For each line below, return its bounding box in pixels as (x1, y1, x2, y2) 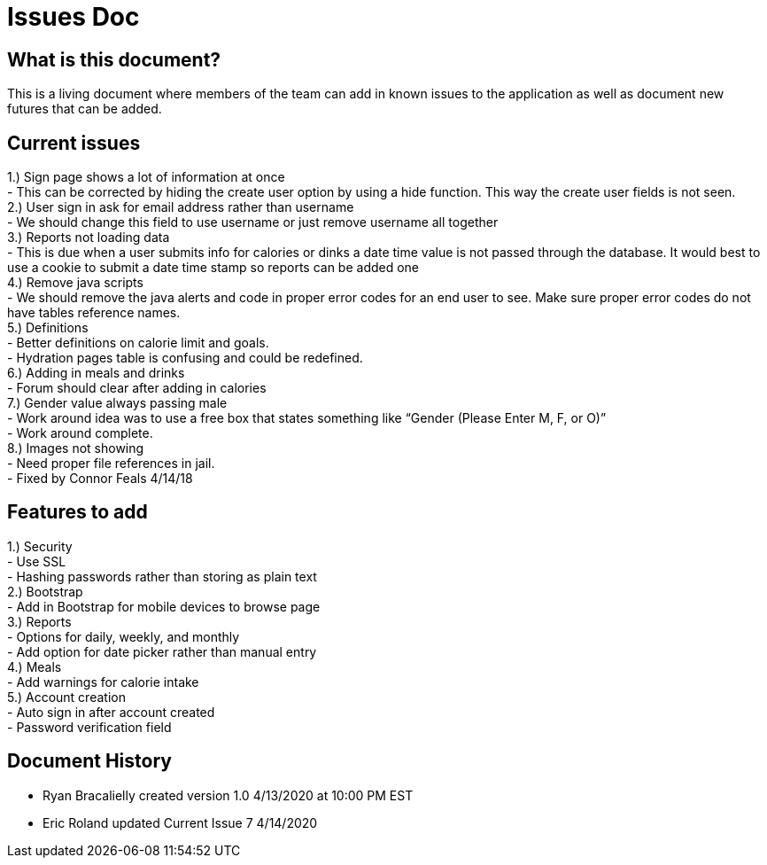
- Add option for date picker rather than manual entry (7, 643, 317, 659)
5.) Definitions (7, 320, 89, 336)
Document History (7, 750, 172, 773)
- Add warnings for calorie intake (7, 674, 199, 690)
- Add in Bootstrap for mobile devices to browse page (7, 598, 321, 614)
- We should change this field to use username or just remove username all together (7, 214, 499, 230)
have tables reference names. (7, 305, 181, 321)
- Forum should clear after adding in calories (7, 380, 267, 396)
